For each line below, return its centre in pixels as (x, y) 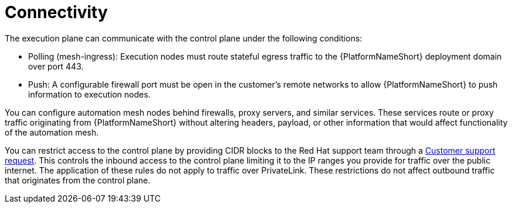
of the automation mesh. (52, 132)
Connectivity (56, 12)
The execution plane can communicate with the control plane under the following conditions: (184, 38)
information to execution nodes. (89, 94)
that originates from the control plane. (78, 180)
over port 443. (56, 66)
